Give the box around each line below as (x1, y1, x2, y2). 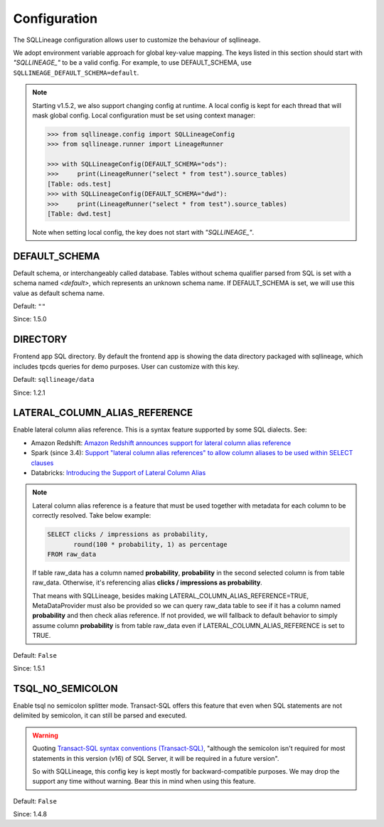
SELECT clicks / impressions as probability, (47, 530, 209, 538)
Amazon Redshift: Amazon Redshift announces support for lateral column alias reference (31, 438, 292, 447)
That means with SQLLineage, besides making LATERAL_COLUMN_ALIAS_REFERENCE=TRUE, (32, 591, 309, 600)
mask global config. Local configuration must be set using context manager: (32, 111, 256, 119)
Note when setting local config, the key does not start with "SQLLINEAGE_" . (32, 228, 255, 236)
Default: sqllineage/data (13, 375, 95, 384)
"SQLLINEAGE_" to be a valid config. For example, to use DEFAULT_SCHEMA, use (13, 58, 252, 67)
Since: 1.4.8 (13, 810, 48, 818)
